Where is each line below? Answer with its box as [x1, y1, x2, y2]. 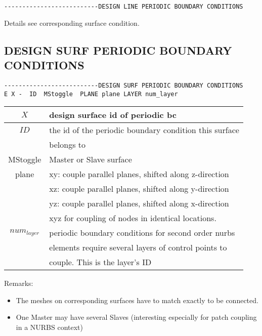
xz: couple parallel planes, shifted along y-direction [49, 183, 229, 195]
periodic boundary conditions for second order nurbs [49, 227, 235, 239]
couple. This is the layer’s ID [49, 256, 152, 268]
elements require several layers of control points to [49, 241, 227, 254]
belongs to [49, 139, 86, 151]
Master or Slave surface [49, 153, 132, 165]
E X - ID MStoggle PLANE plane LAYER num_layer [4, 90, 178, 98]
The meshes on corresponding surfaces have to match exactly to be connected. [16, 295, 258, 305]
